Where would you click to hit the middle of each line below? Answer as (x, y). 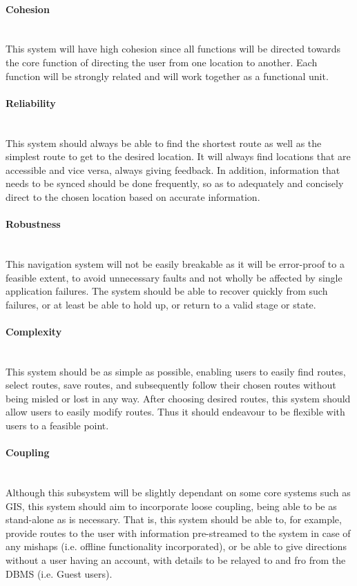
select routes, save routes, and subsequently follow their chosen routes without (171, 385)
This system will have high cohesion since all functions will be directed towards (173, 49)
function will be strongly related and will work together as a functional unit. (167, 76)
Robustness (33, 224)
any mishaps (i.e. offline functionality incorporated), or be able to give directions (176, 546)
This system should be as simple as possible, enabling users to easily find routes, (176, 371)
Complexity (34, 331)
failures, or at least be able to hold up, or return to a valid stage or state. (161, 304)
